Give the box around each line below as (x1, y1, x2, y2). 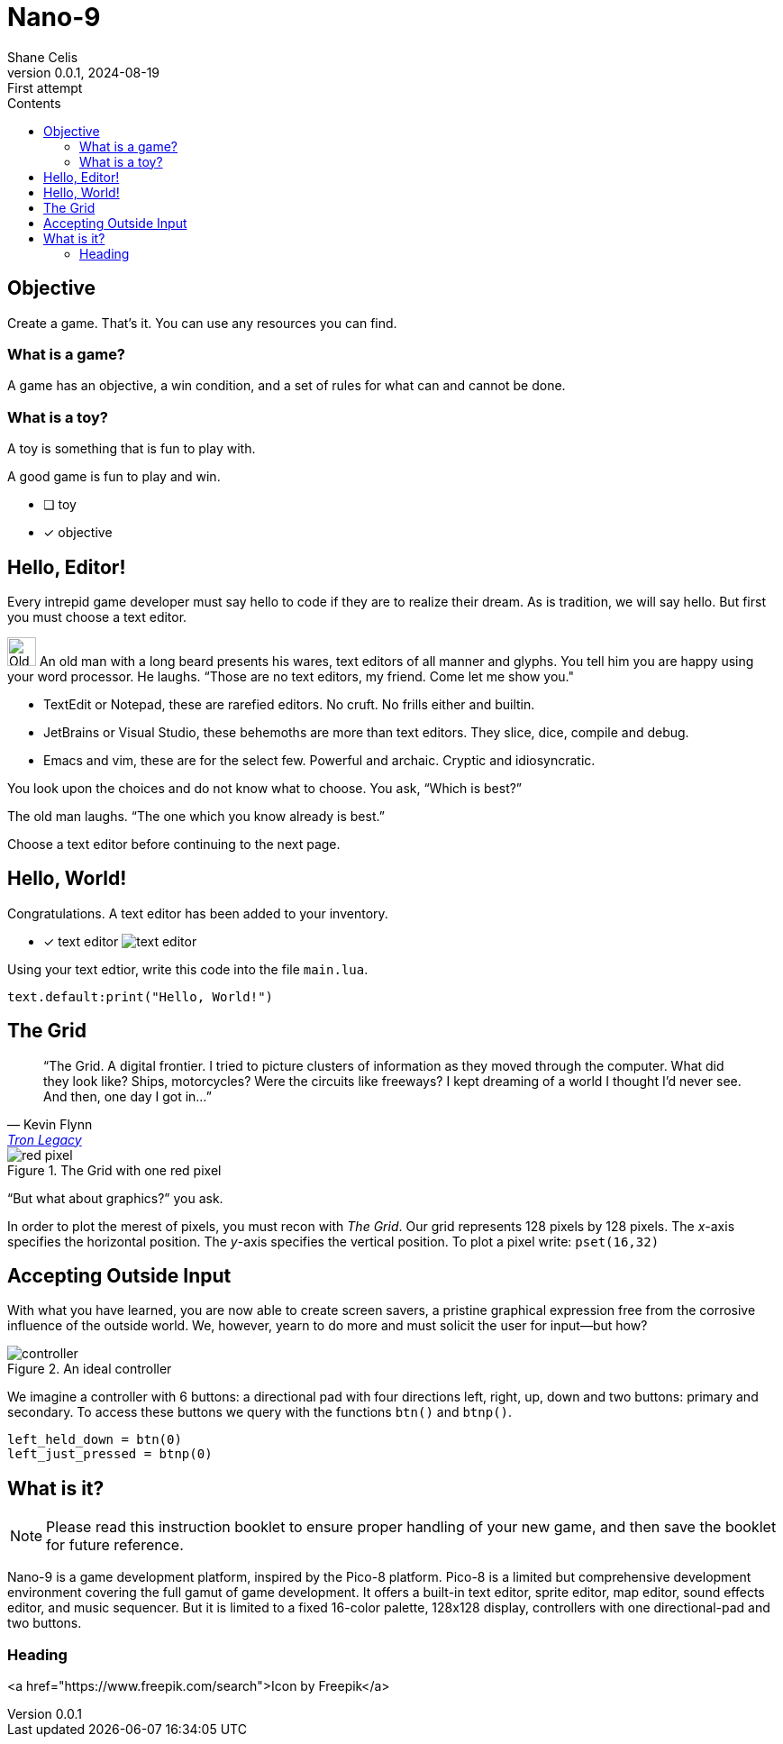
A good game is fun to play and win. (7, 469, 221, 485)
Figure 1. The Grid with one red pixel (7, 1162, 222, 1178)
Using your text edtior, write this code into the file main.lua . (7, 961, 369, 977)
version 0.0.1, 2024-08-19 (7, 64, 160, 80)
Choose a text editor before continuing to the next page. (7, 835, 341, 852)
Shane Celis (7, 49, 78, 65)
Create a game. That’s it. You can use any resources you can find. (7, 315, 397, 331)
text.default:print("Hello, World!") (7, 989, 274, 1004)
